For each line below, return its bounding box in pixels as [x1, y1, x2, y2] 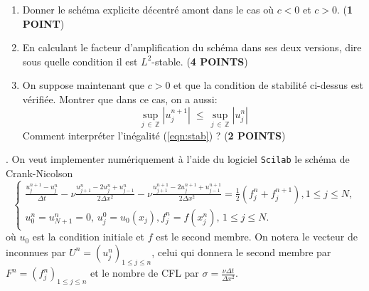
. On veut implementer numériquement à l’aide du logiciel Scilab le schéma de [6, 152, 350, 166]
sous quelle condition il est [22, 53, 138, 68]
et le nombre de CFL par [90, 265, 199, 280]
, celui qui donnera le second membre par [151, 244, 331, 259]
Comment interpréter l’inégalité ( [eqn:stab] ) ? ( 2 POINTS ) [22, 127, 286, 142]
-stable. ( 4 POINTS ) [151, 53, 248, 68]
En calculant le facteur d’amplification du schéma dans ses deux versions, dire [22, 40, 362, 55]
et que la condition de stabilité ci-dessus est [173, 78, 363, 92]
